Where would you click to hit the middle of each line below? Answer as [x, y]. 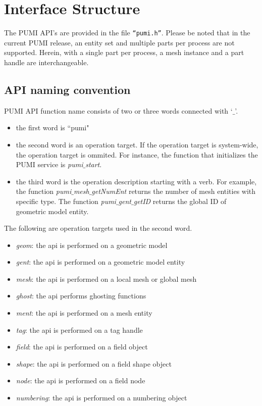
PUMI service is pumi [49, 164]
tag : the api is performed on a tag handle [79, 329]
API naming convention [67, 89]
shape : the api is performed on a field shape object [94, 363]
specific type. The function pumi [66, 201]
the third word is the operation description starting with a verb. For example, [136, 181]
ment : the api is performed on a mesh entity [84, 313]
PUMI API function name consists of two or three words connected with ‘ [118, 110]
